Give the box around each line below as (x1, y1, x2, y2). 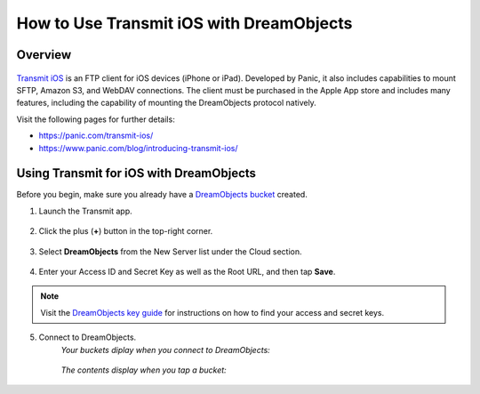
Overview (16, 47, 72, 62)
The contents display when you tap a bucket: (60, 365, 227, 375)
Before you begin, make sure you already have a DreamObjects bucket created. (16, 189, 308, 200)
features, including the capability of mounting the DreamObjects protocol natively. (16, 98, 317, 109)
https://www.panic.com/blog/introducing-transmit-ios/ (38, 142, 239, 153)
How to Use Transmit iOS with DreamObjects (16, 13, 353, 33)
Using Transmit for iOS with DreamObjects (16, 165, 257, 181)
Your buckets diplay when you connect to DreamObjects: (60, 344, 270, 355)
